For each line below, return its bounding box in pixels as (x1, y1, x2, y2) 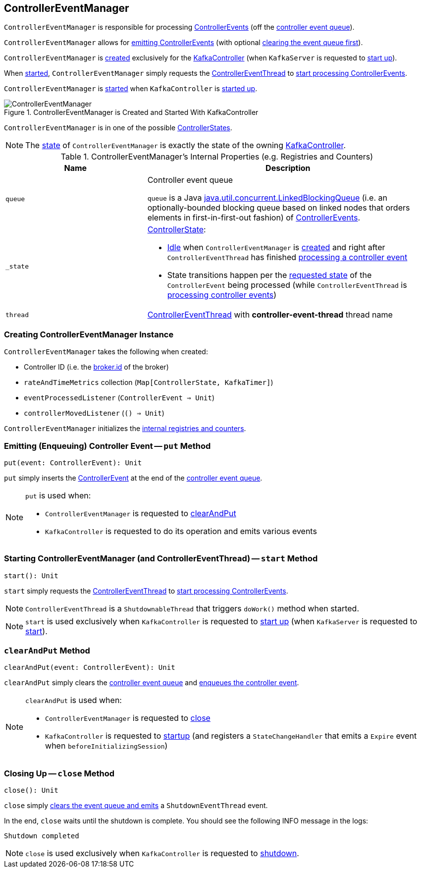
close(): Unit (4, 786, 58, 795)
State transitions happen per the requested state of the (167, 270, 372, 280)
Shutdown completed (4, 832, 79, 840)
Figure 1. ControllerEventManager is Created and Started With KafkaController (4, 108, 259, 117)
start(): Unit (4, 571, 58, 580)
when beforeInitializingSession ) (45, 741, 168, 751)
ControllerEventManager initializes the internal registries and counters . (4, 424, 246, 433)
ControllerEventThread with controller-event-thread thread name (147, 310, 393, 320)
